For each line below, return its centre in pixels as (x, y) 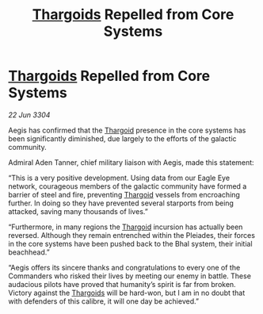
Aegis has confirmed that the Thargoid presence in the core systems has (127, 130)
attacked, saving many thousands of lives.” (78, 211)
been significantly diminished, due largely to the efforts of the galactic (122, 138)
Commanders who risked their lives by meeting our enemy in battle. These (130, 276)
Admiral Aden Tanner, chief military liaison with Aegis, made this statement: (131, 162)
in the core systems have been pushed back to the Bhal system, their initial (130, 243)
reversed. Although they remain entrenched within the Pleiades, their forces (132, 235)
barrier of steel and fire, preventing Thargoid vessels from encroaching (124, 194)
